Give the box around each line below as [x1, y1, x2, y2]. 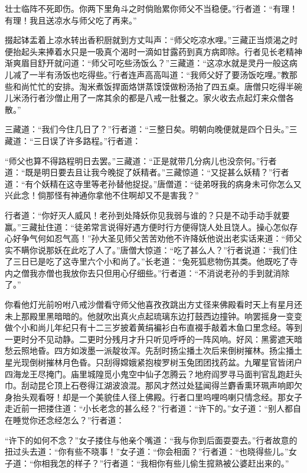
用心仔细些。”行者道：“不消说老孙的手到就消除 [112, 266, 290, 279]
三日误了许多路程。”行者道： [33, 134, 141, 146]
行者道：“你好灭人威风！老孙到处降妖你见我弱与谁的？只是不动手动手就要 [5, 208, 290, 221]
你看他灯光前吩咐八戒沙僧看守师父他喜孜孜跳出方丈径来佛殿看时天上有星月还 [5, 298, 302, 311]
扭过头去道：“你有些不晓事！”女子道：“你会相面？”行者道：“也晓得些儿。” [5, 445, 289, 458]
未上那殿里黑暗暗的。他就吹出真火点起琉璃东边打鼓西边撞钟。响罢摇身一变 [5, 309, 294, 322]
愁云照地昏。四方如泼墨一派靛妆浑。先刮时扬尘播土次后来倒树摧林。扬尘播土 [5, 344, 302, 357]
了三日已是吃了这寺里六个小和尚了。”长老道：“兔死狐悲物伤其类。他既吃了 [5, 255, 290, 268]
